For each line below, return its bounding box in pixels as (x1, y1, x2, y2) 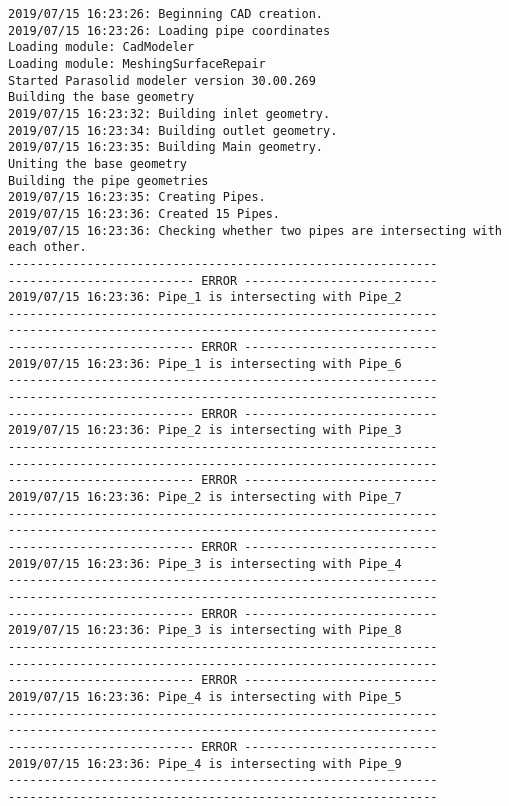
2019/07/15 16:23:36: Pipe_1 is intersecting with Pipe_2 (8, 290, 402, 305)
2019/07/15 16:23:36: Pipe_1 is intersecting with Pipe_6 (8, 356, 402, 371)
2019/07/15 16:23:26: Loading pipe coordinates (8, 23, 331, 38)
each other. (8, 240, 87, 255)
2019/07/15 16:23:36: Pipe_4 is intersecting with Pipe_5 (8, 689, 402, 704)
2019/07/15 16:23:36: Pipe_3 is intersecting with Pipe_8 (8, 623, 402, 638)
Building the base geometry (8, 90, 195, 105)
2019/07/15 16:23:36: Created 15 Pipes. (8, 206, 281, 221)
